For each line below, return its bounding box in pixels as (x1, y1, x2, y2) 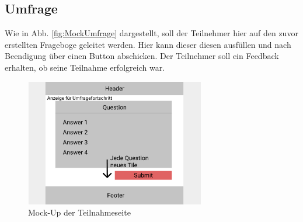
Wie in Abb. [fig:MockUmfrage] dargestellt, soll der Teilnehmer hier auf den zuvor (5, 27, 298, 39)
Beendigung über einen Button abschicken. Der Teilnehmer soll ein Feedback (5, 50, 279, 62)
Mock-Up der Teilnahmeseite (28, 206, 131, 218)
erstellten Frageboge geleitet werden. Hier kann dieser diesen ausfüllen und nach (5, 38, 291, 50)
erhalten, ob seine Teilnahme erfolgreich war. (5, 61, 165, 73)
